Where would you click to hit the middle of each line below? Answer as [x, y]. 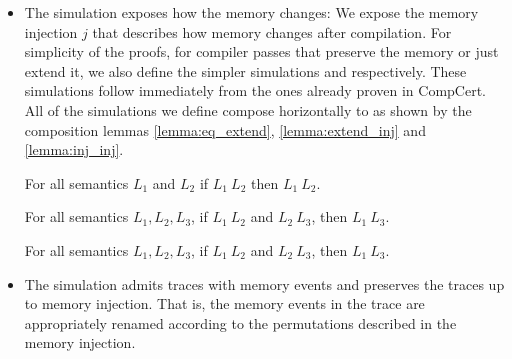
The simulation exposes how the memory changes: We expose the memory [251, 12]
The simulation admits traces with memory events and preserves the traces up [264, 283]
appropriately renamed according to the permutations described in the [240, 322]
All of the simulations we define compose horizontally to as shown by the [248, 109]
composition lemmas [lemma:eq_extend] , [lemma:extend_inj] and [225, 129]
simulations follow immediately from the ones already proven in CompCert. [255, 90]
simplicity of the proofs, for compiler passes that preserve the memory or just [261, 51]
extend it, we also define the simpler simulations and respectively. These [245, 70]
